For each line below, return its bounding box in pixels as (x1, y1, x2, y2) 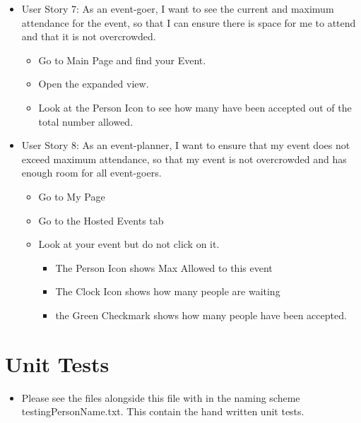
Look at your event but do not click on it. (38, 237, 220, 251)
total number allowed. (38, 114, 134, 129)
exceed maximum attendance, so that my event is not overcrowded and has (21, 151, 347, 166)
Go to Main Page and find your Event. (38, 52, 206, 67)
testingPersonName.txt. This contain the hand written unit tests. (21, 404, 304, 419)
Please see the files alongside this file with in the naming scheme (21, 390, 300, 405)
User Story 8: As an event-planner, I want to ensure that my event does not (21, 138, 350, 153)
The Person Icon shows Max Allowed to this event (55, 260, 273, 275)
